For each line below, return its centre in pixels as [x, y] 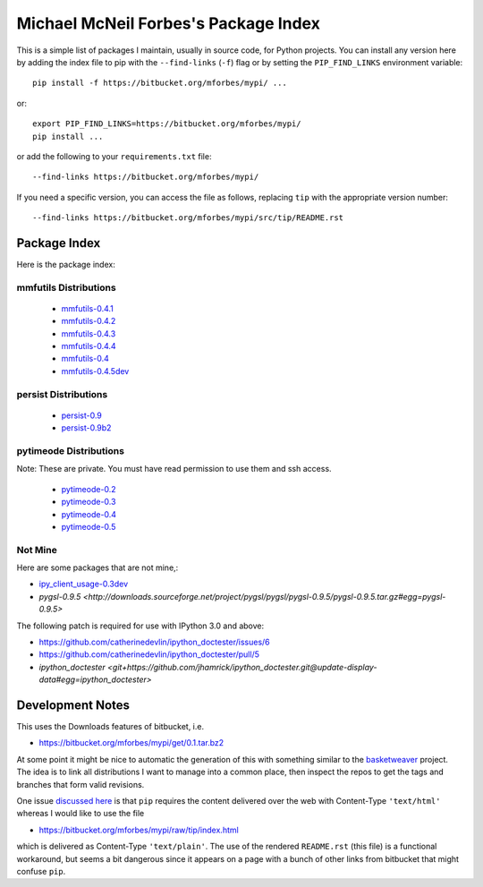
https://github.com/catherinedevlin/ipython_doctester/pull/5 [149, 654]
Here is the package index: [66, 264]
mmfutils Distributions [66, 287]
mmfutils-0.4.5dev [95, 371]
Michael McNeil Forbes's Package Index [169, 23]
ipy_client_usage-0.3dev [84, 584]
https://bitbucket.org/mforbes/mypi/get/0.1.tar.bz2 [131, 743]
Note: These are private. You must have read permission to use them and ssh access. [174, 469]
